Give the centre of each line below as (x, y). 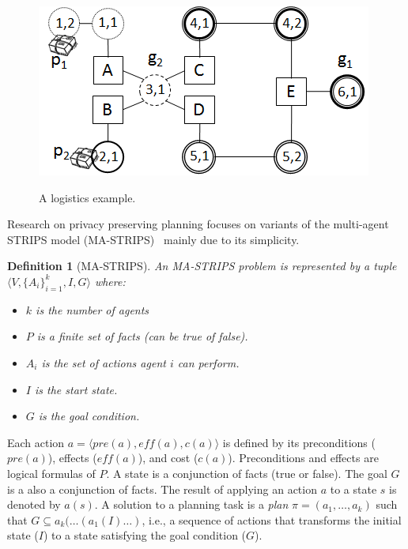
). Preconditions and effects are (303, 458)
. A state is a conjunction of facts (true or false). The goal (247, 473)
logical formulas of (51, 473)
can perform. (208, 362)
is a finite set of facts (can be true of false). (142, 336)
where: (110, 281)
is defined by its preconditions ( (299, 442)
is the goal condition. (89, 416)
